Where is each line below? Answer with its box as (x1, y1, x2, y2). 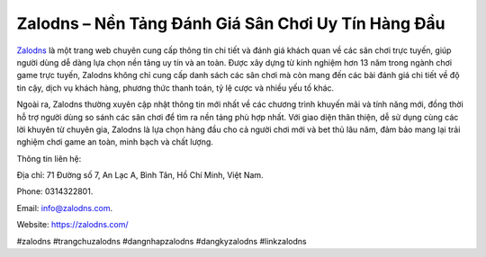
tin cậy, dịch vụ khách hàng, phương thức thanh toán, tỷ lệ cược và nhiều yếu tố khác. (16, 82, 335, 93)
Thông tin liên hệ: (16, 153, 82, 164)
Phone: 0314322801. (16, 186, 94, 197)
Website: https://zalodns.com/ (16, 219, 130, 230)
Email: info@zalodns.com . (16, 202, 112, 213)
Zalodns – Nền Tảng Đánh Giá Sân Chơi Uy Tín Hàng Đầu (16, 13, 445, 33)
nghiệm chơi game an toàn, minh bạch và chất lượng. (16, 137, 213, 147)
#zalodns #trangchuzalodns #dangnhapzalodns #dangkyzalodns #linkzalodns (16, 235, 307, 246)
